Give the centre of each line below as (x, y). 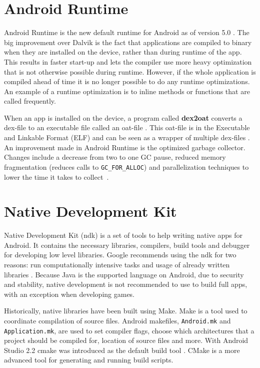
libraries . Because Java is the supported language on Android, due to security (124, 274)
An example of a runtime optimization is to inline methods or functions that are (127, 91)
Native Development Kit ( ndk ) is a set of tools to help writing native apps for (123, 235)
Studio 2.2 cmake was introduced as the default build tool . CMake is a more (122, 350)
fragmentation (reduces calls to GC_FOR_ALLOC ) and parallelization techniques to (126, 166)
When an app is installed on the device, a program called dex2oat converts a (123, 117)
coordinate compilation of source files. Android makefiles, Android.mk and (117, 320)
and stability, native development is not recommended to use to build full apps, (126, 284)
